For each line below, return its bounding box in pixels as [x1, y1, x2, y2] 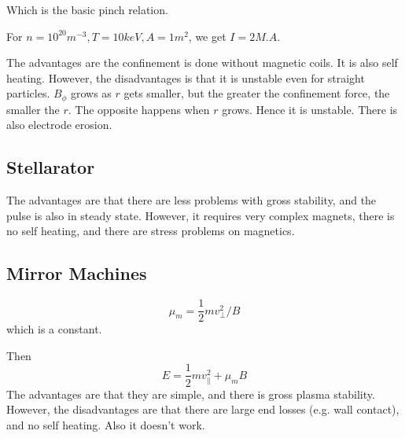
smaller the [6, 101, 60, 117]
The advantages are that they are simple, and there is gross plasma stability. [6, 385, 375, 402]
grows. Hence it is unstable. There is [222, 101, 398, 117]
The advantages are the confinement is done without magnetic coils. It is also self [6, 54, 398, 71]
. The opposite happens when [68, 101, 210, 117]
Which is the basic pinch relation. [6, 2, 168, 17]
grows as [70, 85, 112, 101]
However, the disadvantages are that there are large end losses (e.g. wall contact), [6, 401, 399, 418]
